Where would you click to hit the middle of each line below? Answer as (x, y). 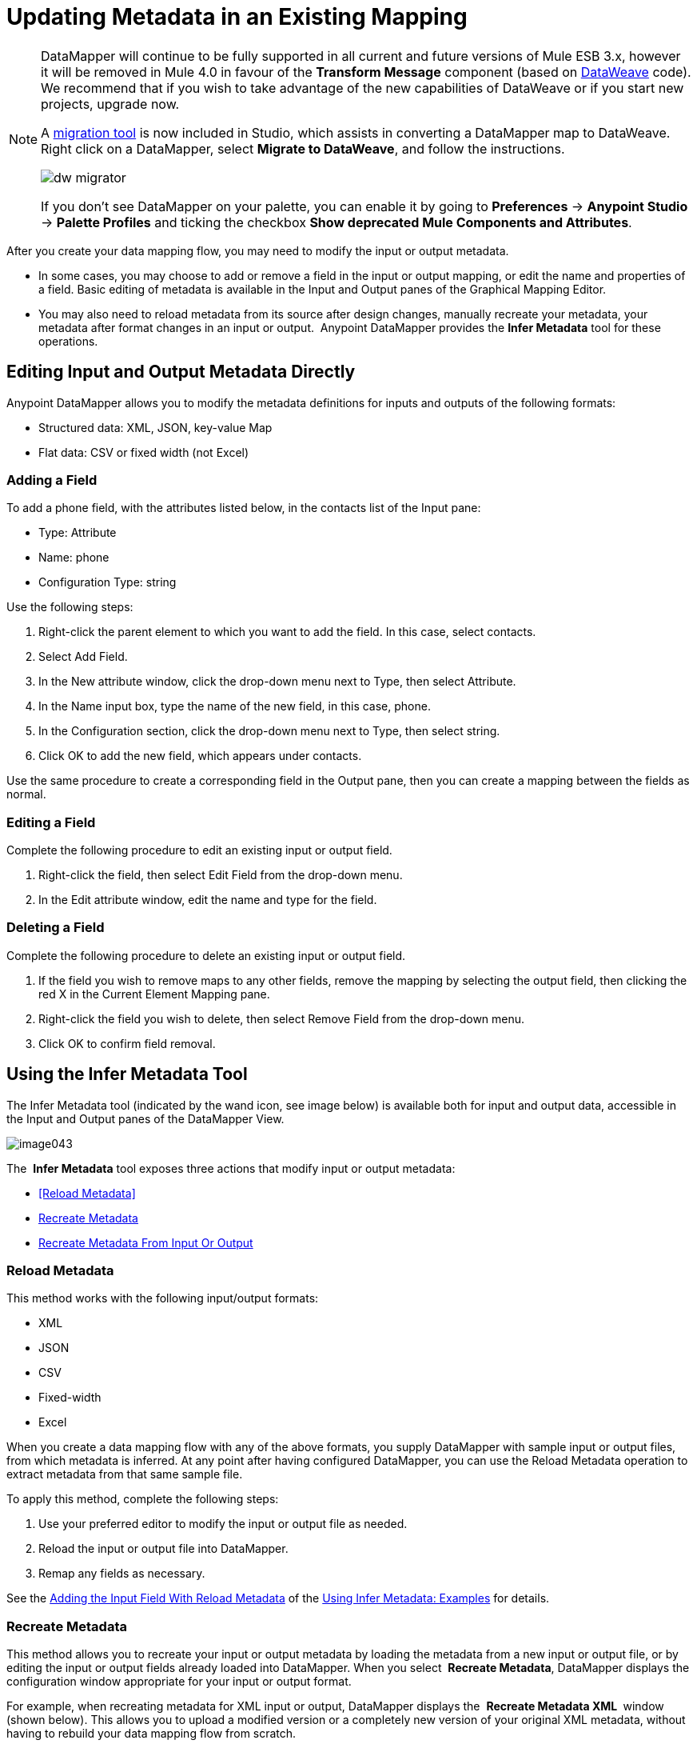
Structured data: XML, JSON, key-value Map (155, 427)
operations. (68, 341)
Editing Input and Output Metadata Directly (181, 372)
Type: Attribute (78, 533)
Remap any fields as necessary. (122, 1574)
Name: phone (74, 558)
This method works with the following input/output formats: (163, 1298)
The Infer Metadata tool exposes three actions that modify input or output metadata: (231, 1168)
